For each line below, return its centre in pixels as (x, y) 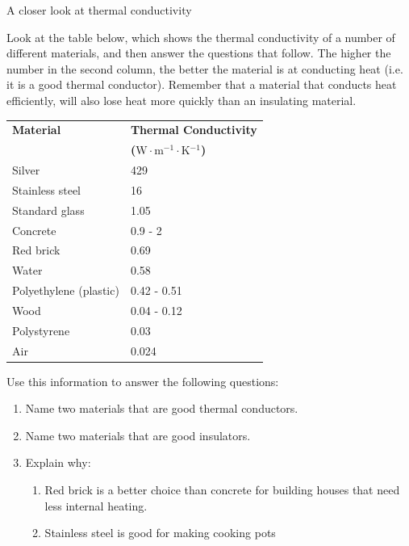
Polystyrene (41, 330)
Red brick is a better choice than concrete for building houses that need (222, 490)
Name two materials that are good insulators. (138, 435)
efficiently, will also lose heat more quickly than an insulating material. (182, 100)
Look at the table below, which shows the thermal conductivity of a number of (201, 37)
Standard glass (48, 210)
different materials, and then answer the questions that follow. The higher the (199, 53)
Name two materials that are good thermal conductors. (162, 408)
